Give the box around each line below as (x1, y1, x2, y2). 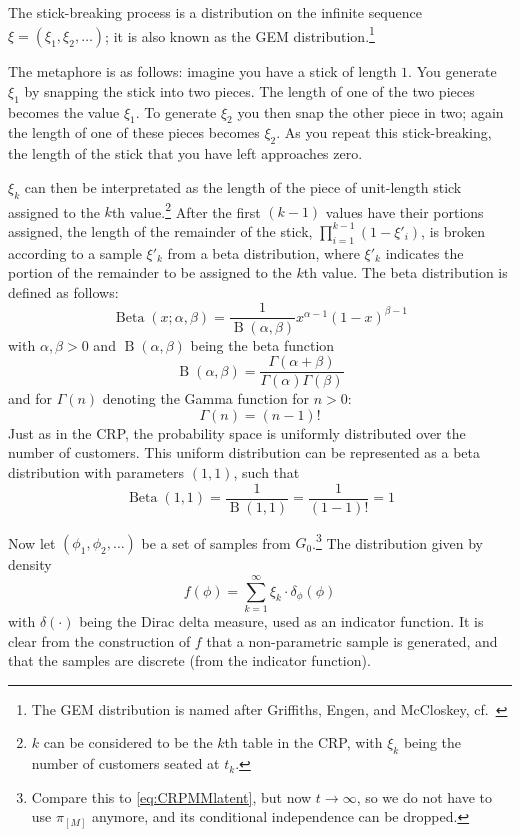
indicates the (385, 242, 464, 263)
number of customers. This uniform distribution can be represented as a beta (8, 442, 481, 463)
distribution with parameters (8, 461, 185, 482)
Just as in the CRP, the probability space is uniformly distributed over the (8, 422, 466, 443)
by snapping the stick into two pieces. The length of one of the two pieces (24, 80, 475, 101)
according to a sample (8, 242, 142, 263)
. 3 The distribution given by (312, 529, 483, 553)
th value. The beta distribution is (303, 262, 508, 283)
